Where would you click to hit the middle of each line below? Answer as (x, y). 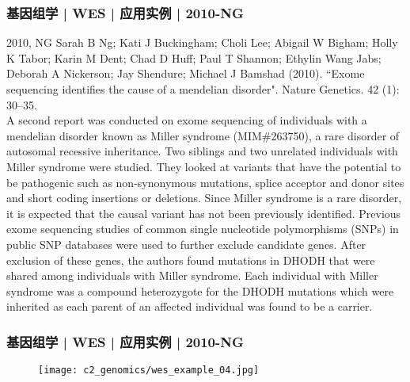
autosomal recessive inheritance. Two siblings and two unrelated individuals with (202, 151)
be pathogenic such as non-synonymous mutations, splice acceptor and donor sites (205, 182)
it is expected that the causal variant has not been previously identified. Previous (204, 213)
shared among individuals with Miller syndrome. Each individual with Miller (192, 275)
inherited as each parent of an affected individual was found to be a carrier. (190, 306)
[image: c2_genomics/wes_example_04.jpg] (149, 371)
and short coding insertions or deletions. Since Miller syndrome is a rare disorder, (204, 198)
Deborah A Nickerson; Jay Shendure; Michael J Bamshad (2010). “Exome (186, 73)
